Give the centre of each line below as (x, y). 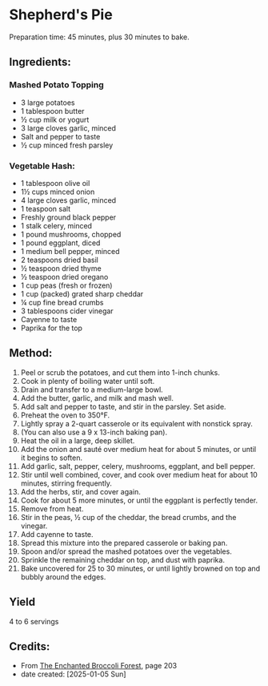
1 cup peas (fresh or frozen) (66, 285)
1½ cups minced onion (58, 192)
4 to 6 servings (34, 621)
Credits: (30, 646)
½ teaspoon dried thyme (61, 268)
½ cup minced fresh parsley (67, 145)
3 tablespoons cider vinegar (67, 311)
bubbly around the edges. (63, 577)
